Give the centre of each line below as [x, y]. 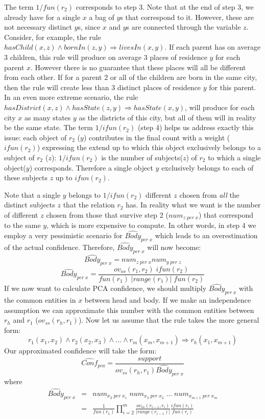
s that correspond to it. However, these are [187, 17]
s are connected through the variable [184, 27]
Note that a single [32, 194]
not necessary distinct [38, 27]
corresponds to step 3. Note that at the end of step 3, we [165, 7]
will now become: [174, 247]
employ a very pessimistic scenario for [63, 235]
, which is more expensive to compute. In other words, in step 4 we [151, 225]
